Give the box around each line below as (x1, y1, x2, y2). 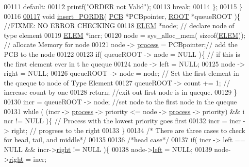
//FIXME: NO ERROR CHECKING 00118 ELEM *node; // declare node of (4, 20, 234, 31)
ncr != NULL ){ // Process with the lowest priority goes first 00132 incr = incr (4, 116, 241, 126)
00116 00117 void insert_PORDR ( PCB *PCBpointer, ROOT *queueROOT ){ (4, 11, 241, 21)
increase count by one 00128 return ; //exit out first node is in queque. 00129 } (4, 87, 237, 97)
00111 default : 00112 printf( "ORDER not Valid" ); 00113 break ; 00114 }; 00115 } (4, 1, 243, 11)
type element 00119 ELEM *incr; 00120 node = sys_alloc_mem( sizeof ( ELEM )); (4, 30, 246, 40)
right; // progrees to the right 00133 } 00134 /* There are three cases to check (11, 125, 246, 135)
